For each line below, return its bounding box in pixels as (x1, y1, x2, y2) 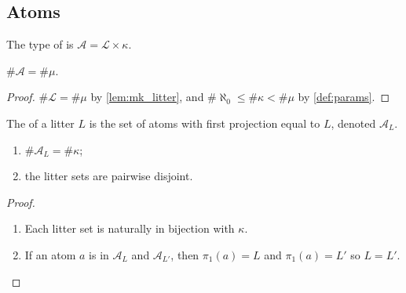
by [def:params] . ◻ (298, 89, 390, 105)
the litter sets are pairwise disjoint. (24, 168, 193, 184)
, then (170, 246, 199, 262)
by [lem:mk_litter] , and (90, 89, 204, 105)
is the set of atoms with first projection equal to (89, 114, 320, 131)
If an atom (24, 246, 76, 262)
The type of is (6, 36, 74, 52)
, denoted (331, 114, 376, 131)
